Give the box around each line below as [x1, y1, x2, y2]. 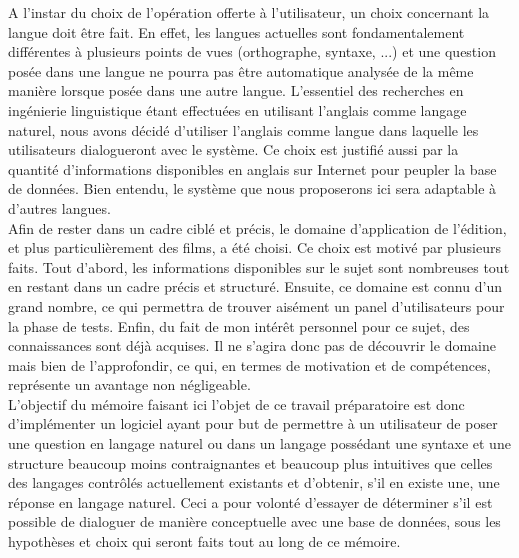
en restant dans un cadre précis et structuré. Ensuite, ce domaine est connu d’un [8, 276, 502, 297]
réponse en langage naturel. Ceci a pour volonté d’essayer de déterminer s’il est [8, 491, 493, 512]
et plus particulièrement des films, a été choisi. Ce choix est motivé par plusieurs [8, 237, 501, 258]
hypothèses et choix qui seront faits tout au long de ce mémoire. [8, 531, 401, 552]
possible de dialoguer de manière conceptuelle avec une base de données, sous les [8, 511, 501, 532]
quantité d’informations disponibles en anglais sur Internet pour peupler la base [8, 158, 497, 179]
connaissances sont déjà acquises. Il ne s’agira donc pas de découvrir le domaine [8, 335, 496, 356]
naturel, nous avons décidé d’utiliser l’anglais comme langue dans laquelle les [8, 119, 479, 140]
